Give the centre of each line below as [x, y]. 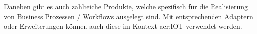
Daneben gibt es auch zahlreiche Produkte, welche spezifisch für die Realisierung [126, 6]
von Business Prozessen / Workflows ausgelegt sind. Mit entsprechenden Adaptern [128, 16]
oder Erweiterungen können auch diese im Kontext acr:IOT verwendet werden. [123, 26]
